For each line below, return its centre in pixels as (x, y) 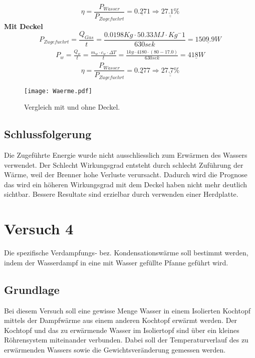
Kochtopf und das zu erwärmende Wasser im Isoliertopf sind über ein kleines (122, 330)
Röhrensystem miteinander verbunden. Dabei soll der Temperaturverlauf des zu (126, 340)
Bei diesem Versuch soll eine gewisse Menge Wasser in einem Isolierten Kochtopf (127, 310)
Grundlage (32, 289)
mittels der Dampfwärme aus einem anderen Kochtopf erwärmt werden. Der (121, 320)
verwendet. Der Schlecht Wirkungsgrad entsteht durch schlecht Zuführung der (124, 164)
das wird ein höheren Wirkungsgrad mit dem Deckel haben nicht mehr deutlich (126, 184)
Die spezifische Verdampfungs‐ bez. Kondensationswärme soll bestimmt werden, (126, 253)
